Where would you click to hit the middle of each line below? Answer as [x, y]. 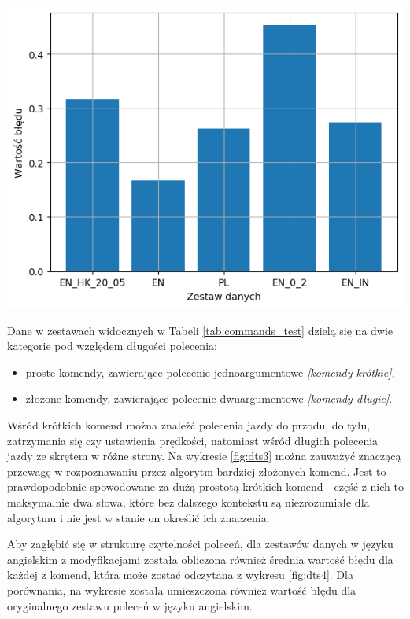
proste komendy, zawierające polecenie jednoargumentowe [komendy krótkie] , [210, 372]
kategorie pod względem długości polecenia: [112, 346]
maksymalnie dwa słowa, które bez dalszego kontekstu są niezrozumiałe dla [188, 501]
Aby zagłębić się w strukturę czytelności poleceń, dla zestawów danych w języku [200, 544]
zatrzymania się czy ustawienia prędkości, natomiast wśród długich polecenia [193, 440]
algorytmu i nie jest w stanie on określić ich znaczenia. [139, 517]
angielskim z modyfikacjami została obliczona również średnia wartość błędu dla [200, 559]
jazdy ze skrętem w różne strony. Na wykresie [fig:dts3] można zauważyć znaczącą [204, 456]
